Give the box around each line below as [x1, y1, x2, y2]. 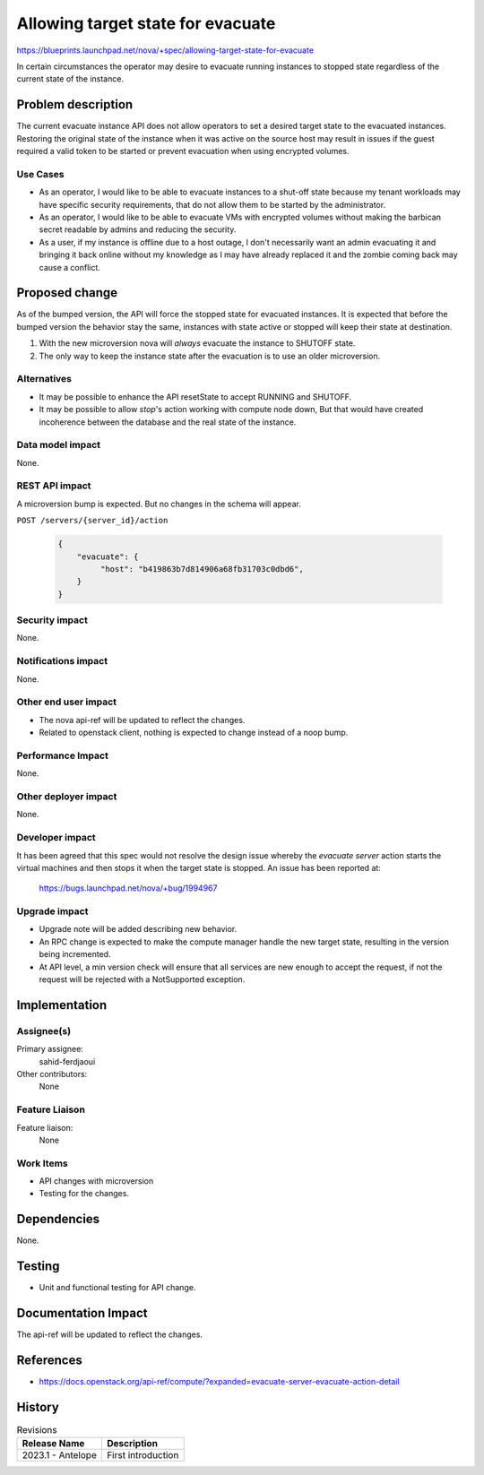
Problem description [16, 97, 134, 112]
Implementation [16, 997, 108, 1013]
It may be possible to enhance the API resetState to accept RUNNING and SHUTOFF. [39, 391, 352, 402]
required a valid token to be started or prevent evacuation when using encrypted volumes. [16, 146, 350, 157]
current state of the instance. [16, 73, 125, 84]
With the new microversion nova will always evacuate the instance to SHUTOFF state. [39, 338, 356, 349]
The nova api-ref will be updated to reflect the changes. [39, 714, 246, 725]
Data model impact [16, 439, 101, 452]
